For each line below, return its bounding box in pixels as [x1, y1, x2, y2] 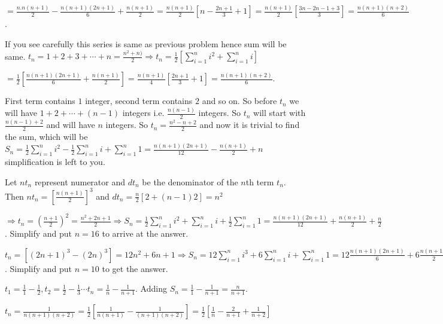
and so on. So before [202, 94, 277, 107]
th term [245, 175, 274, 188]
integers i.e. [122, 106, 165, 119]
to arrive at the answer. [102, 227, 189, 240]
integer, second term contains [85, 94, 193, 107]
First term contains [5, 94, 75, 107]
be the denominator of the [142, 175, 238, 188]
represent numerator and [34, 175, 126, 188]
